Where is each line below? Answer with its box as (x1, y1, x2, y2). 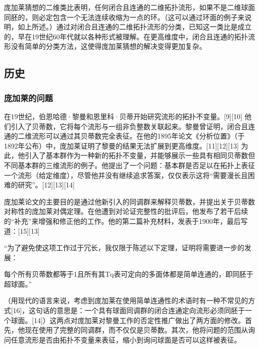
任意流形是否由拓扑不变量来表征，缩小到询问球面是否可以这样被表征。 (10, 334, 241, 345)
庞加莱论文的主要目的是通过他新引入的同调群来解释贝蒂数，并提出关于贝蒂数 (4, 196, 255, 206)
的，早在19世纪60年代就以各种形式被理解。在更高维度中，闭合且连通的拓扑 (4, 31, 248, 41)
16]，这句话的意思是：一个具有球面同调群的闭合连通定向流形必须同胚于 (12, 305, 245, 316)
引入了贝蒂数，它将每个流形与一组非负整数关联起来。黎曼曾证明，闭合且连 (10, 121, 255, 131)
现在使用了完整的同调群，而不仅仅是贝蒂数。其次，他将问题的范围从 (24, 325, 248, 335)
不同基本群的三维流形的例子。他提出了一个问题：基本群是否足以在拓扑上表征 (4, 160, 255, 170)
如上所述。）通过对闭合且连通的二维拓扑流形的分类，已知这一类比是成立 (17, 21, 252, 32)
